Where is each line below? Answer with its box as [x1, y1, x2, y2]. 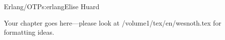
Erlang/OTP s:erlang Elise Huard [4, 1, 100, 11]
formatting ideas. [4, 27, 54, 37]
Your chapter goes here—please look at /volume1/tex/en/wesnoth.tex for [4, 17, 222, 27]
